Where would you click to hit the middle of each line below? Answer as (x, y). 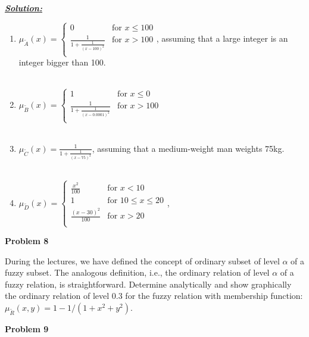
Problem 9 (27, 329)
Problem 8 (27, 241)
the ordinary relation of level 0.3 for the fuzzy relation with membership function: (154, 296)
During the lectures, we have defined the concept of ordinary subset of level (142, 260)
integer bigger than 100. (62, 62)
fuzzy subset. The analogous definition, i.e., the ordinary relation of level (137, 272)
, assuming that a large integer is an (222, 38)
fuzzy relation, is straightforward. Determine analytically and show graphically (148, 284)
